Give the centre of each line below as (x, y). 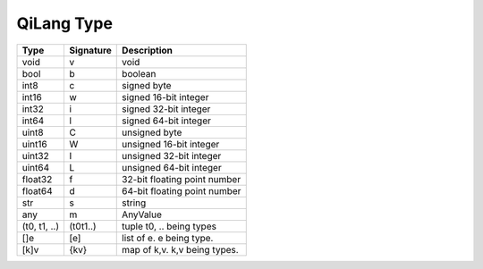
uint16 (35, 144)
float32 (37, 179)
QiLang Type (65, 23)
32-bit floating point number (182, 179)
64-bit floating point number (182, 190)
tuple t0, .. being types (169, 226)
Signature (90, 50)
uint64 (36, 167)
